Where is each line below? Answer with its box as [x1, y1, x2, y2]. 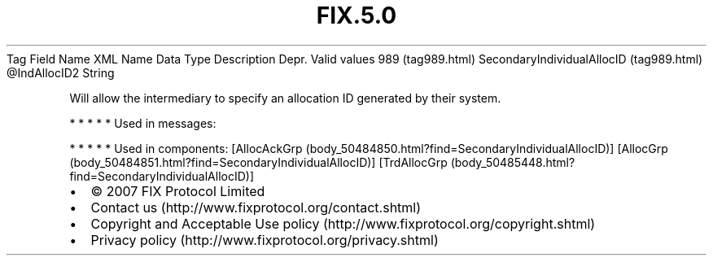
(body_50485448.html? [450, 155, 575, 169]
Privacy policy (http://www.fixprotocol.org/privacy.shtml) [90, 231, 439, 248]
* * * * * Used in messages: [69, 116, 217, 130]
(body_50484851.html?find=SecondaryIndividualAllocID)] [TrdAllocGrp [69, 155, 448, 169]
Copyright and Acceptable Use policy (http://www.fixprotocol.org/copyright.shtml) [90, 215, 596, 232]
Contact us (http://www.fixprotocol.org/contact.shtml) [90, 199, 422, 216]
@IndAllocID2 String [7, 65, 115, 80]
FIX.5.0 [316, 2, 397, 29]
